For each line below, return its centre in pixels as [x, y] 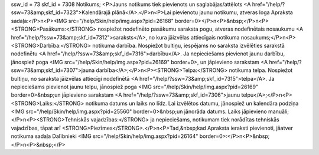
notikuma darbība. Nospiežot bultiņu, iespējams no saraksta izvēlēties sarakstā [188, 45]
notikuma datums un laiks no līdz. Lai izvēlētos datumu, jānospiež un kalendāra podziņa [192, 103]
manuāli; [279, 111]
